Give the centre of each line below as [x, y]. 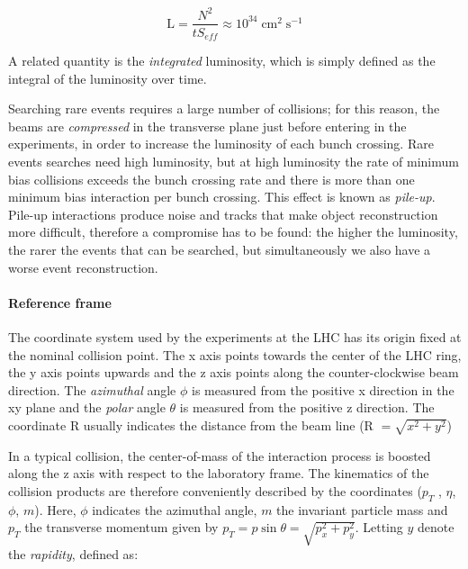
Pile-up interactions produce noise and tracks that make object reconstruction [223, 214]
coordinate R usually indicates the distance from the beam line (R [191, 424]
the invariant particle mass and [362, 509]
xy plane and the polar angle [87, 407]
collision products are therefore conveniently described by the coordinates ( [215, 490]
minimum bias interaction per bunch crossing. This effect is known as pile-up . [222, 197]
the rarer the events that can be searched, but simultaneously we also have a [220, 249]
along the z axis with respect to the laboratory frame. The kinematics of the [219, 473]
